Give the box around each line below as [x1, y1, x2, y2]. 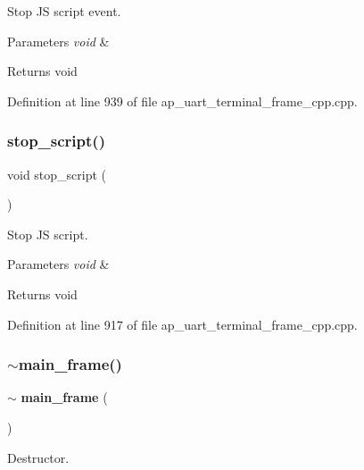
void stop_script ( [7, 164, 107, 183]
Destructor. [7, 448, 70, 466]
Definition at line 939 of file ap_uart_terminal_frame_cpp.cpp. [7, 91, 358, 110]
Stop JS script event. [7, 2, 121, 20]
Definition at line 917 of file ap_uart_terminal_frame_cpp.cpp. [7, 315, 358, 333]
